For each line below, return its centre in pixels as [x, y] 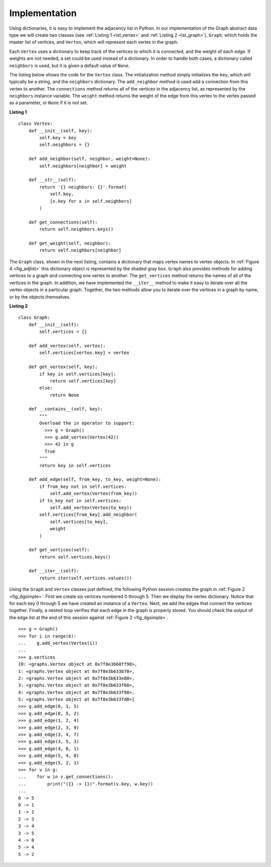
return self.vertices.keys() [75, 557]
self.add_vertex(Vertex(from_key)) [94, 494]
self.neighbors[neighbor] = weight [83, 166]
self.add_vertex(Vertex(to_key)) [91, 507]
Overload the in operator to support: [87, 423]
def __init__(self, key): [60, 131]
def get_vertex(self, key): [63, 367]
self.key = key [58, 138]
